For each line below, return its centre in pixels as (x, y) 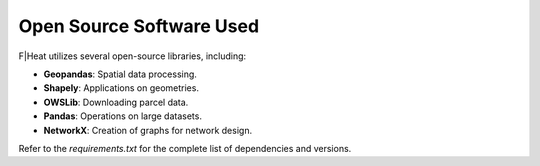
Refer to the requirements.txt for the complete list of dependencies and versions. (185, 148)
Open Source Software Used (139, 26)
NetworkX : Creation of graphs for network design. (148, 130)
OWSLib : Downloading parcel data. (116, 102)
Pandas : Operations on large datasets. (122, 116)
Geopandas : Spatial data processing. (120, 74)
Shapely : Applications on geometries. (121, 88)
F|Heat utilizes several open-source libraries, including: (132, 56)
